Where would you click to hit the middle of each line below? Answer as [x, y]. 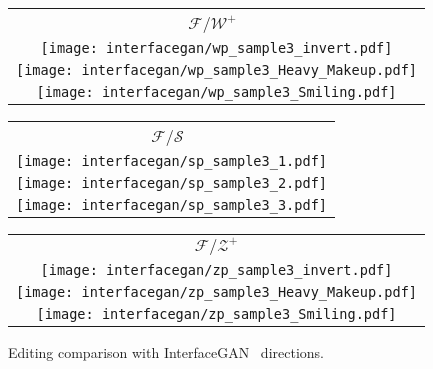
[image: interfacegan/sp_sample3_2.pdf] [171, 183]
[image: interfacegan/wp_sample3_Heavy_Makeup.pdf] [217, 70]
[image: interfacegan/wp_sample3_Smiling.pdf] [216, 92]
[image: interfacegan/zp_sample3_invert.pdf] [216, 270]
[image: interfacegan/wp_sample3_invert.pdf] [216, 48]
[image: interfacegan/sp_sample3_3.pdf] [171, 205]
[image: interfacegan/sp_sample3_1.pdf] [171, 161]
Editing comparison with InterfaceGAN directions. [166, 352]
